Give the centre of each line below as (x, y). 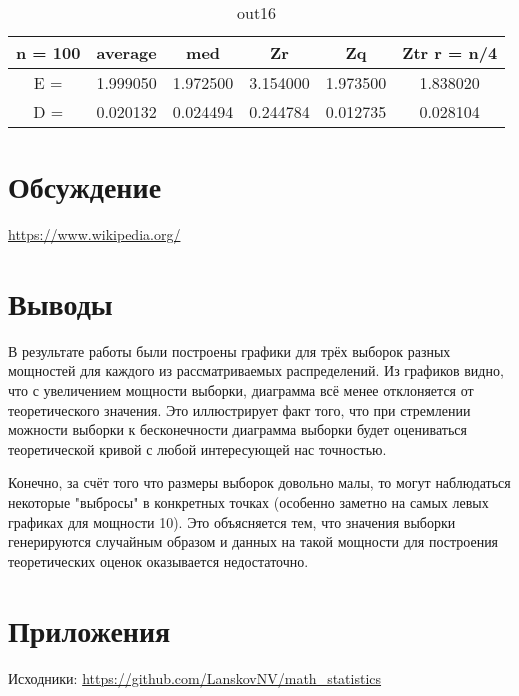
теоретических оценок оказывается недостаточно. (158, 560)
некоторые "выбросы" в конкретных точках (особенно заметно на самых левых (248, 502)
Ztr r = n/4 (450, 52)
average (126, 52)
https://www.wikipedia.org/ (94, 234)
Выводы (60, 302)
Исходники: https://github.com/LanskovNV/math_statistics (195, 677)
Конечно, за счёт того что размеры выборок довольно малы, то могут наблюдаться (259, 482)
